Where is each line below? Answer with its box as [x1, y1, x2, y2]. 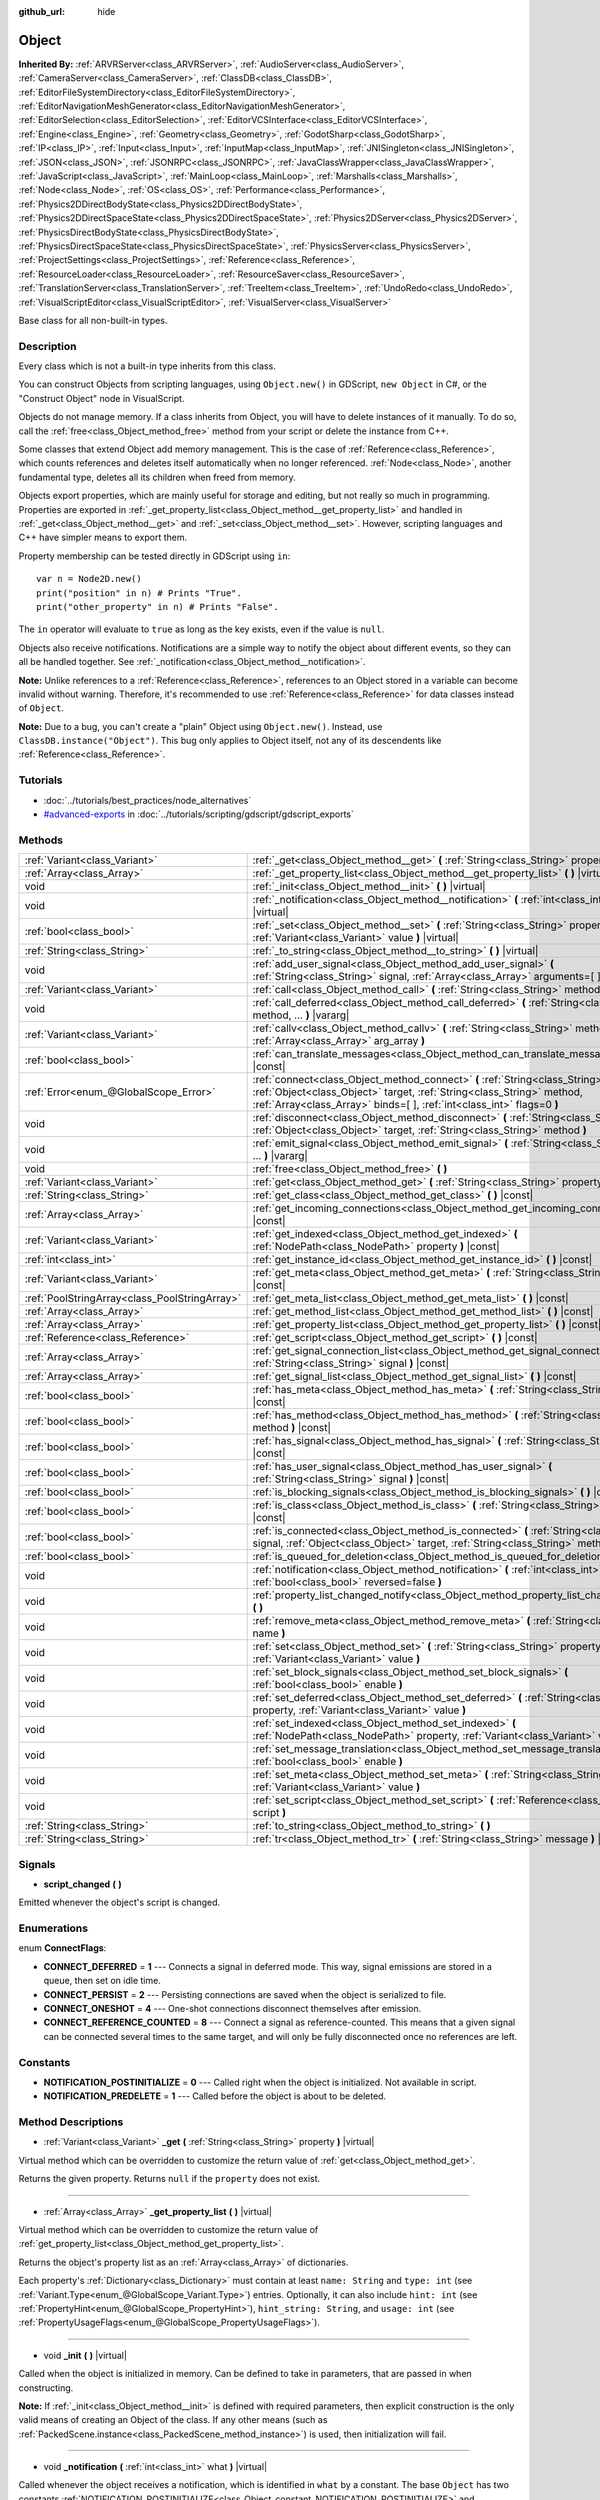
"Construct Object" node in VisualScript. [18, 392, 185, 404]
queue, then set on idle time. [43, 1975, 162, 1987]
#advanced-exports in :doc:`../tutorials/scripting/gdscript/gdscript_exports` [43, 808, 354, 820]
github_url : [18, 6, 65, 17]
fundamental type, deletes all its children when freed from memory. [18, 471, 296, 483]
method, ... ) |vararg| [252, 1008, 350, 1022]
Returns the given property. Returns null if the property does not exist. [18, 2173, 321, 2185]
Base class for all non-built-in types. [18, 314, 168, 326]
